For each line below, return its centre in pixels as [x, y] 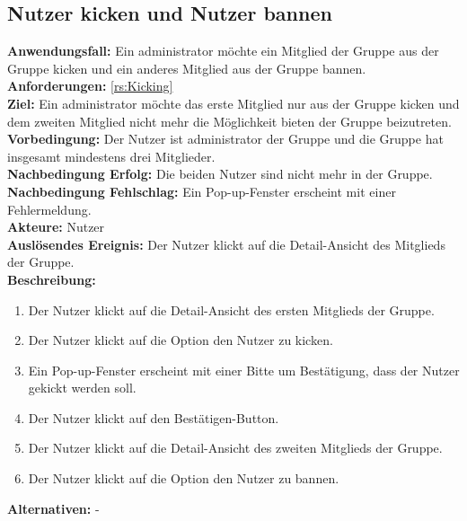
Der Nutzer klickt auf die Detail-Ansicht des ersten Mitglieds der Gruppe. [231, 309]
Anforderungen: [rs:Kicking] [90, 86]
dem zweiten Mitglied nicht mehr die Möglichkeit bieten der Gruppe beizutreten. [229, 121]
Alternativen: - [53, 508]
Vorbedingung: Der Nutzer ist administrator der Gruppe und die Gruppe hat [225, 139]
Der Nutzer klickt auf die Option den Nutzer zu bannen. [184, 478]
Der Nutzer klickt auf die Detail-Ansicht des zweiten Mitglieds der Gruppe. [235, 448]
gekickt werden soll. [82, 388]
